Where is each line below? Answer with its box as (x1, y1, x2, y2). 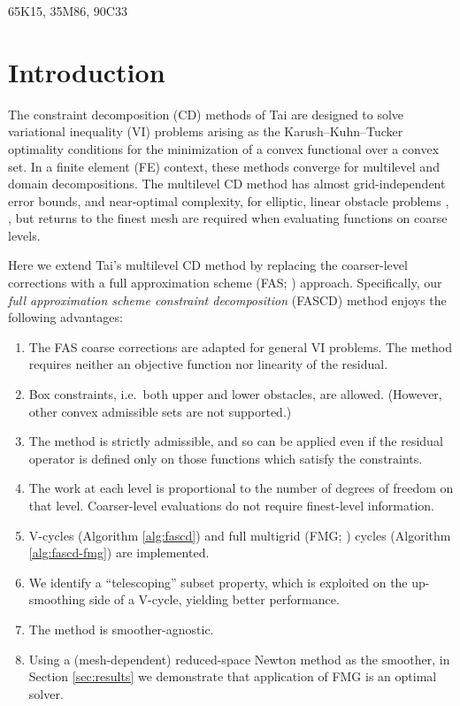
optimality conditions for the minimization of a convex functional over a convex (8, 139, 440, 157)
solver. (28, 684, 64, 702)
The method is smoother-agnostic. (28, 619, 214, 638)
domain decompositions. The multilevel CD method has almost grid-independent (8, 174, 446, 193)
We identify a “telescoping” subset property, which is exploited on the (28, 572, 408, 591)
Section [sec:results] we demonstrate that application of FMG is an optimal (28, 667, 437, 686)
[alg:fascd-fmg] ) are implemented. (28, 543, 210, 562)
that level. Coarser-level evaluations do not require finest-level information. (28, 496, 434, 514)
